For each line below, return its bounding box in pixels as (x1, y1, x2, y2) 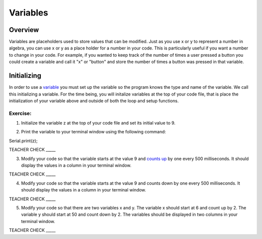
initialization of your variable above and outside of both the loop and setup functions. (9, 97, 179, 104)
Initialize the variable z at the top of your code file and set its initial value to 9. (21, 120, 176, 126)
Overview (9, 26, 39, 34)
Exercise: (9, 110, 32, 116)
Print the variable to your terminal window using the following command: (21, 129, 166, 135)
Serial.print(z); (9, 138, 38, 143)
